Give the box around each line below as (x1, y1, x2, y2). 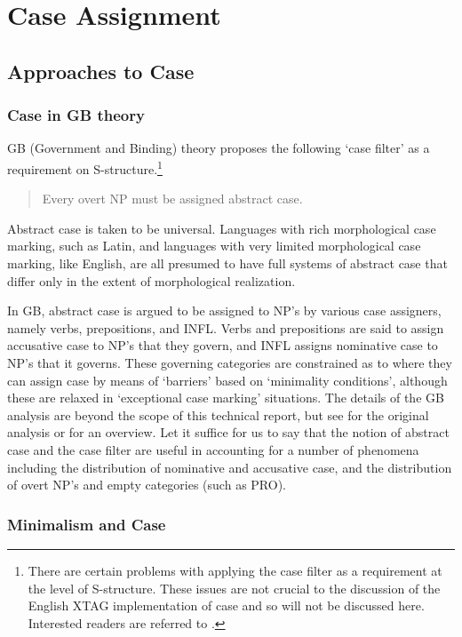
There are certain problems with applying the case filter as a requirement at (28, 561, 442, 579)
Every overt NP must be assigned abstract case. (42, 189, 303, 208)
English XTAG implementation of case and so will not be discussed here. (28, 596, 425, 615)
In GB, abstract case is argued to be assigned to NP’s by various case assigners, (7, 301, 442, 320)
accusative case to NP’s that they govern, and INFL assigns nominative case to (7, 336, 438, 354)
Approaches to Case (7, 57, 195, 84)
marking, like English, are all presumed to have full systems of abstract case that (7, 254, 448, 272)
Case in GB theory (7, 104, 145, 126)
